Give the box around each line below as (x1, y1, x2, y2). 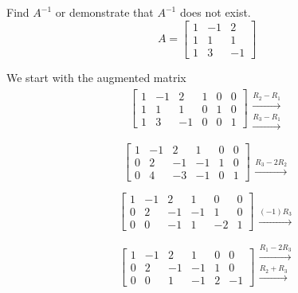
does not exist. (179, 4, 251, 20)
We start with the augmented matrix (6, 68, 186, 85)
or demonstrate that (55, 4, 154, 20)
